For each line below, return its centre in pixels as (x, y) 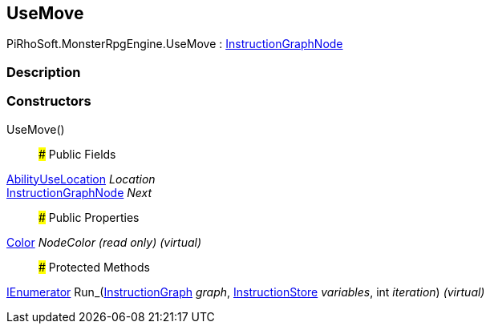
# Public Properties (89, 217)
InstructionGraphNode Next (79, 192)
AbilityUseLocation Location (81, 179)
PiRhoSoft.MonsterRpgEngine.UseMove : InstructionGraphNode (175, 44)
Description (44, 72)
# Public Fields (77, 154)
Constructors (49, 101)
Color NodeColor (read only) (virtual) (104, 242)
